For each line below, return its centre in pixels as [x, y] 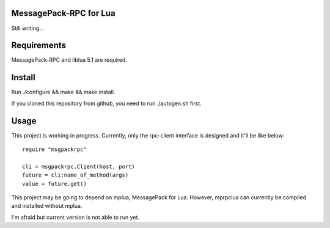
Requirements [39, 46]
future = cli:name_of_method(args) [75, 175]
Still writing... [28, 28]
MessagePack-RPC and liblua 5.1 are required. [69, 60]
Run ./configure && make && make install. [63, 92]
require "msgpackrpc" [54, 149]
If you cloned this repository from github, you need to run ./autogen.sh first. [106, 103]
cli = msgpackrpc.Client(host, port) [79, 166]
